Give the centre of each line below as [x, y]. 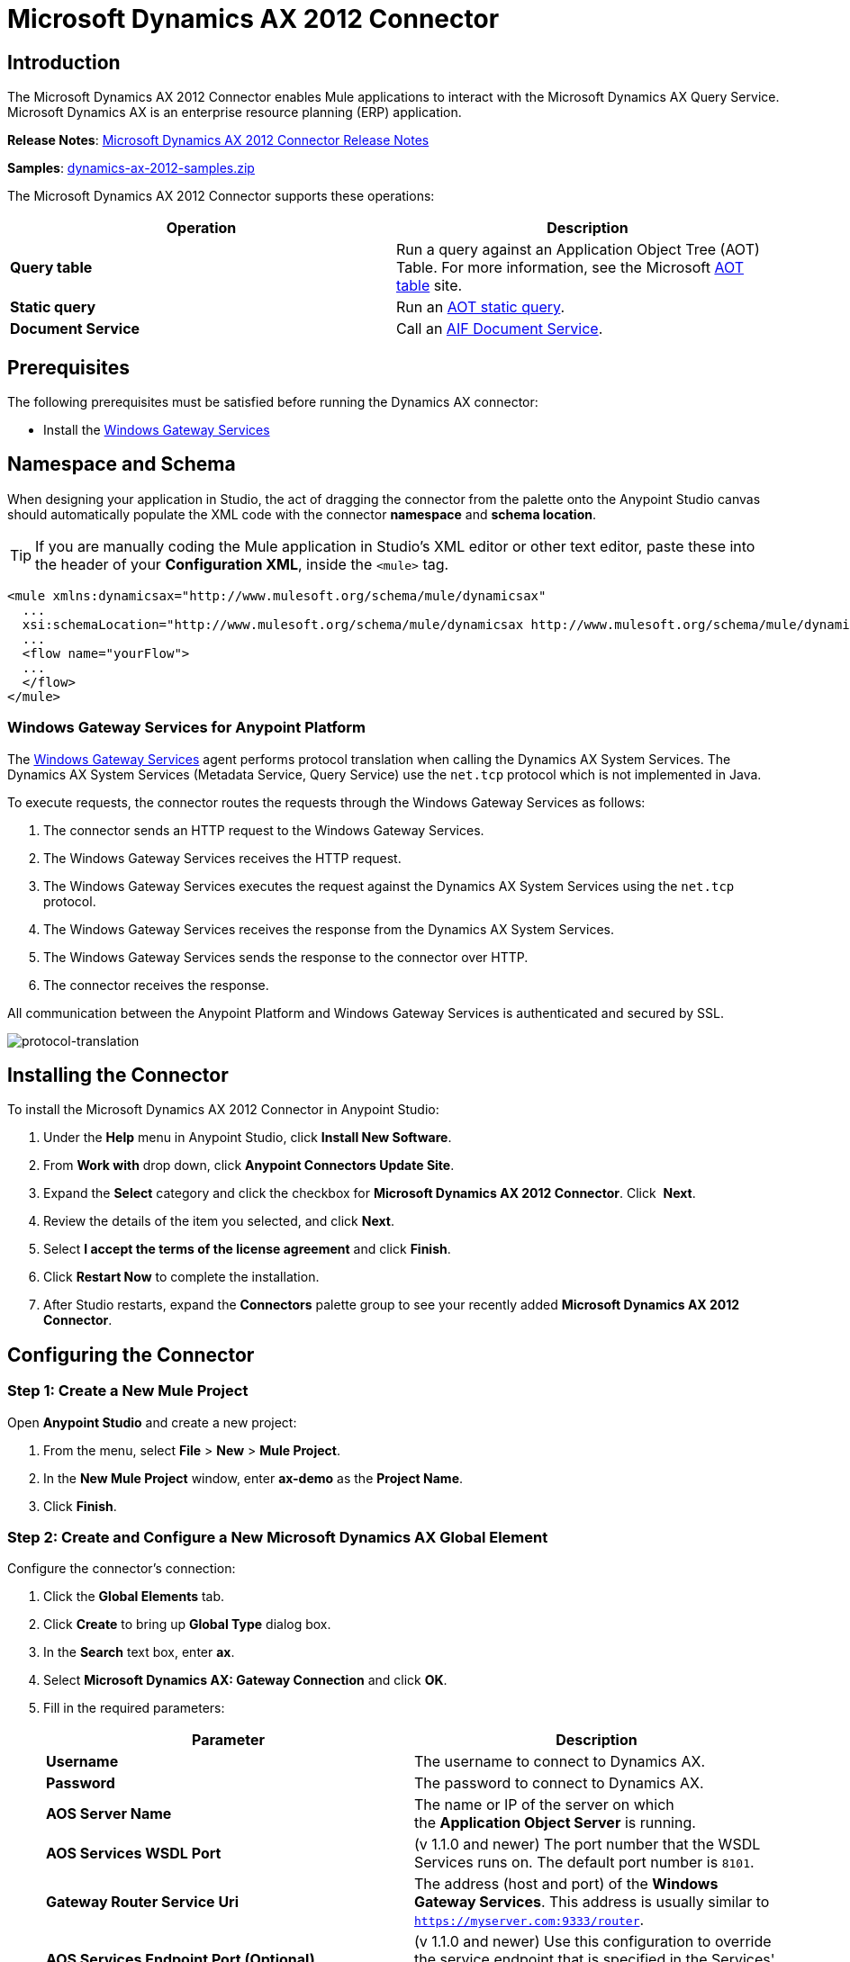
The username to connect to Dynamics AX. [560, 1762]
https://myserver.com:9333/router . [529, 1920]
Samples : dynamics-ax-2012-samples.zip [131, 168]
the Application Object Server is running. [555, 1823]
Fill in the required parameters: [134, 1708]
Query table [51, 268]
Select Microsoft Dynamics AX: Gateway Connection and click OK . [245, 1680]
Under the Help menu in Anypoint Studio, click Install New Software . [248, 1138]
